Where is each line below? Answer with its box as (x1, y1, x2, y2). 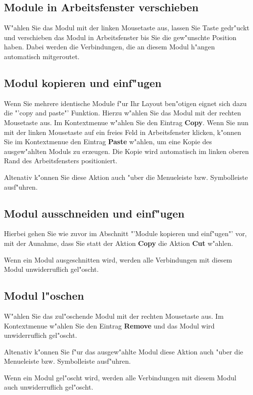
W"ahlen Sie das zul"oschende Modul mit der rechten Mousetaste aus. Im (4, 310, 224, 321)
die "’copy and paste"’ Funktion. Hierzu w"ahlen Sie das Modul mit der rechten (4, 108, 241, 118)
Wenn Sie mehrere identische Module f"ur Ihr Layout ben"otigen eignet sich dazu (4, 98, 247, 108)
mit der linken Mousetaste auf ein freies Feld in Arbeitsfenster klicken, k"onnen (4, 127, 241, 137)
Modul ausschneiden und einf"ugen (4, 205, 185, 220)
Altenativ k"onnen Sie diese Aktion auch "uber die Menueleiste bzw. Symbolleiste (4, 172, 248, 182)
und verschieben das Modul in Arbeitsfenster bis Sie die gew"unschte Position (4, 32, 237, 42)
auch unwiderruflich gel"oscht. (4, 382, 93, 392)
